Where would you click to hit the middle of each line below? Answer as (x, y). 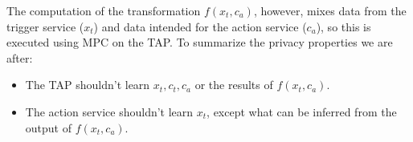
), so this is (343, 26)
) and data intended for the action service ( (200, 26)
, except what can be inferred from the (302, 111)
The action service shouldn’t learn (109, 111)
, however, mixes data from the (330, 10)
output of (48, 127)
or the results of (234, 85)
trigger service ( (45, 26)
